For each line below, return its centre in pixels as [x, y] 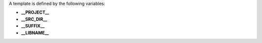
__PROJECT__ [35, 13]
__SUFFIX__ [33, 26]
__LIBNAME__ [35, 33]
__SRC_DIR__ [34, 19]
